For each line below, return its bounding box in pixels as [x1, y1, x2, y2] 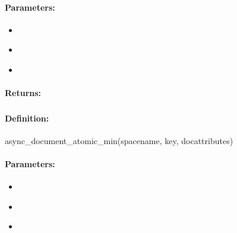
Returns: [5, 87, 42, 99]
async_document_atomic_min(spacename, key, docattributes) [5, 134, 233, 146]
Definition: [5, 111, 49, 124]
